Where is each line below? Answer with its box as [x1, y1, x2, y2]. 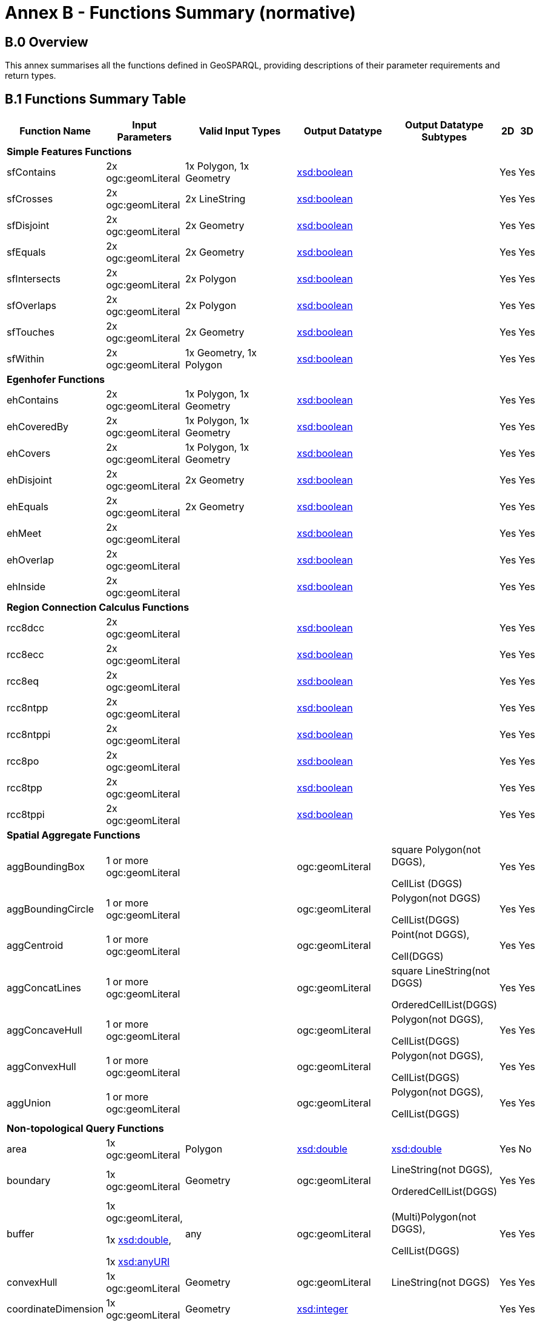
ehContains [7, 394, 59, 407]
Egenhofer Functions [7, 373, 105, 386]
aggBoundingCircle [7, 903, 94, 916]
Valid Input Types [199, 125, 281, 138]
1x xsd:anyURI [106, 1256, 170, 1268]
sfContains [7, 166, 56, 179]
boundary [7, 1174, 51, 1187]
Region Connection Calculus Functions [7, 601, 189, 614]
